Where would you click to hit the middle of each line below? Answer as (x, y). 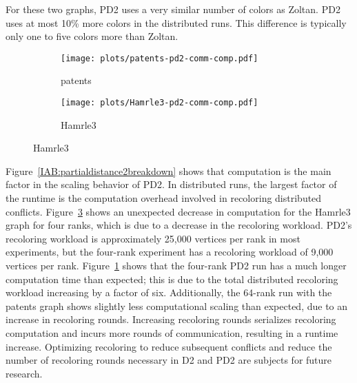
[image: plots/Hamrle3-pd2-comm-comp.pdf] (160, 103)
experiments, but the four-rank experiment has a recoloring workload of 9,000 (170, 252)
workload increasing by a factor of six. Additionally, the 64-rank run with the (169, 292)
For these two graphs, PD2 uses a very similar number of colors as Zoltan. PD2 (173, 9)
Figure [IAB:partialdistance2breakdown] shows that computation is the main (169, 170)
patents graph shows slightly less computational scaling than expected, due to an (177, 306)
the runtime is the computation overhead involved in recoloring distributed (164, 198)
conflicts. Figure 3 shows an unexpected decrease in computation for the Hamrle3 (178, 211)
